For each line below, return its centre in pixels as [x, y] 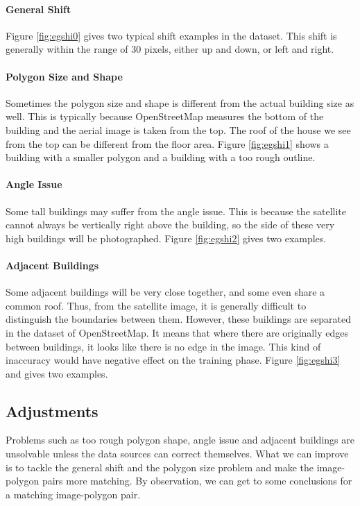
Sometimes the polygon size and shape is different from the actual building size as [180, 102]
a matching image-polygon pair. [73, 494]
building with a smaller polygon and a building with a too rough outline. [161, 157]
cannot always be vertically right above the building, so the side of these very [170, 225]
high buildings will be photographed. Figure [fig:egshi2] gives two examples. [166, 238]
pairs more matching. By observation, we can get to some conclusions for [197, 481]
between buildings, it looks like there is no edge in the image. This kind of [163, 346]
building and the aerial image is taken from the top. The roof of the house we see [178, 129]
